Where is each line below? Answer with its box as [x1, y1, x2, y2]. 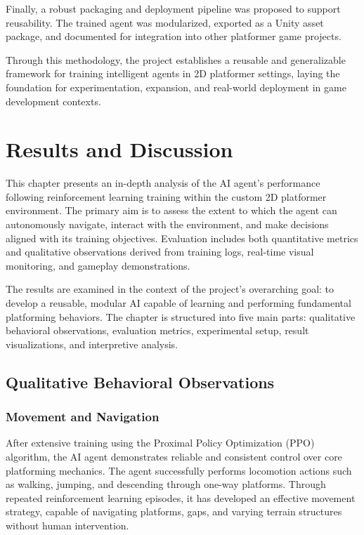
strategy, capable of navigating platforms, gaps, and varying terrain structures [6, 504, 342, 519]
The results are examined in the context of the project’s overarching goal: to [6, 282, 334, 296]
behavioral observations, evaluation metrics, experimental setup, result [6, 323, 309, 338]
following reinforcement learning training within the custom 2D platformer [6, 189, 327, 204]
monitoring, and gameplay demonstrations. [6, 258, 190, 272]
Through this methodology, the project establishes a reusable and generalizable [6, 52, 346, 67]
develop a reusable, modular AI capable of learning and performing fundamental [6, 296, 351, 310]
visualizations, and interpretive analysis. [6, 336, 178, 351]
